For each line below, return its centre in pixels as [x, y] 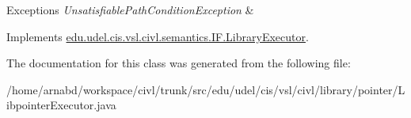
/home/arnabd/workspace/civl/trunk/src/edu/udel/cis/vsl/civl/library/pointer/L [206, 89]
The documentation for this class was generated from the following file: [179, 63]
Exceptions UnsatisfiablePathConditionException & [130, 10]
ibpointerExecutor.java [61, 105]
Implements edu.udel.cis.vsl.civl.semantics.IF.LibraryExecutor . [158, 36]
